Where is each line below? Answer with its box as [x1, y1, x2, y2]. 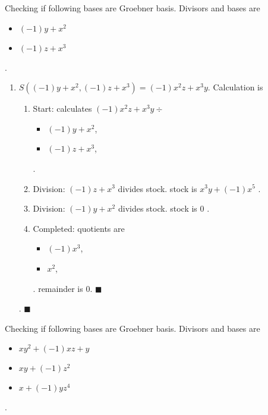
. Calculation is [207, 81, 263, 93]
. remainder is [33, 282, 83, 294]
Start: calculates [33, 102, 92, 115]
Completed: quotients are [33, 222, 125, 234]
